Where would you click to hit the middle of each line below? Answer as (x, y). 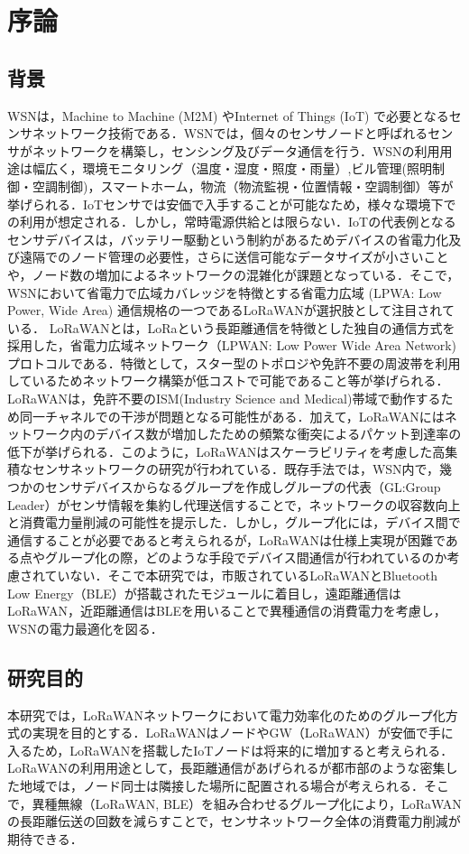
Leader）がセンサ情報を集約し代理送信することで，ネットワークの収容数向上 (234, 504)
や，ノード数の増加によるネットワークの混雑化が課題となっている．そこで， (234, 274)
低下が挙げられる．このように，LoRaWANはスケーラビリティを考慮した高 (226, 451)
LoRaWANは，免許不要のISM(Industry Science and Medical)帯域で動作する (224, 399)
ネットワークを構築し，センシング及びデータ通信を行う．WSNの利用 (236, 150)
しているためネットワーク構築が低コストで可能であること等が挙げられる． (228, 381)
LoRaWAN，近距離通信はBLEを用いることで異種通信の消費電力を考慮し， (227, 611)
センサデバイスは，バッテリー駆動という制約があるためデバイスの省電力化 (228, 239)
